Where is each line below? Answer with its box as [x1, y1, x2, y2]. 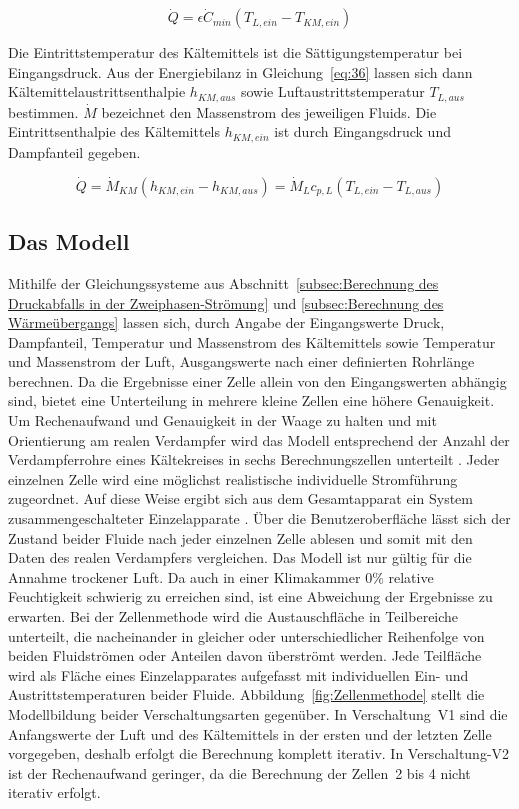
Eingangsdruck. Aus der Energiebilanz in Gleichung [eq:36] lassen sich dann [8, 61, 473, 82]
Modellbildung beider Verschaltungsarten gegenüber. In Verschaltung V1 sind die [8, 703, 508, 724]
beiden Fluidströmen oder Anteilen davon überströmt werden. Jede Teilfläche [8, 645, 482, 666]
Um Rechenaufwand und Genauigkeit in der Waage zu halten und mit [8, 410, 437, 431]
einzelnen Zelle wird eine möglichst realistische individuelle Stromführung [8, 468, 458, 489]
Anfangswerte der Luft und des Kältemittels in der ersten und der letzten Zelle [8, 723, 492, 744]
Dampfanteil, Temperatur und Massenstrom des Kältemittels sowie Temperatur [8, 331, 496, 352]
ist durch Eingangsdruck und [274, 121, 451, 142]
